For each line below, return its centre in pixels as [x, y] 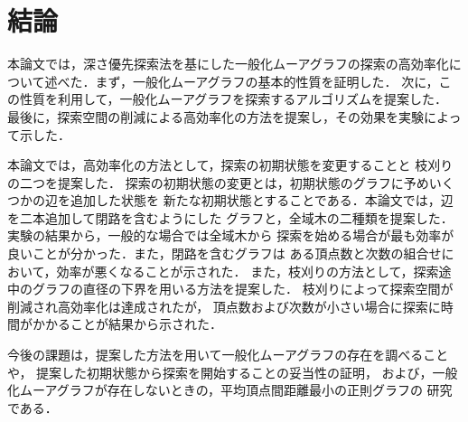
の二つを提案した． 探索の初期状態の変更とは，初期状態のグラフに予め [218, 182]
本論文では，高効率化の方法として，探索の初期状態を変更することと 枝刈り [230, 165]
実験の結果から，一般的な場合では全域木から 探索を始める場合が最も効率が [231, 235]
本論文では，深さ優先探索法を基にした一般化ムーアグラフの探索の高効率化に [234, 64]
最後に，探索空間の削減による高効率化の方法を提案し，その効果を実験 [215, 116]
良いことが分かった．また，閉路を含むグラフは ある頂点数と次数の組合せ [225, 253]
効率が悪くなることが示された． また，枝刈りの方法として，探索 [248, 271]
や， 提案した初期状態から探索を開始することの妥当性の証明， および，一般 [233, 372]
